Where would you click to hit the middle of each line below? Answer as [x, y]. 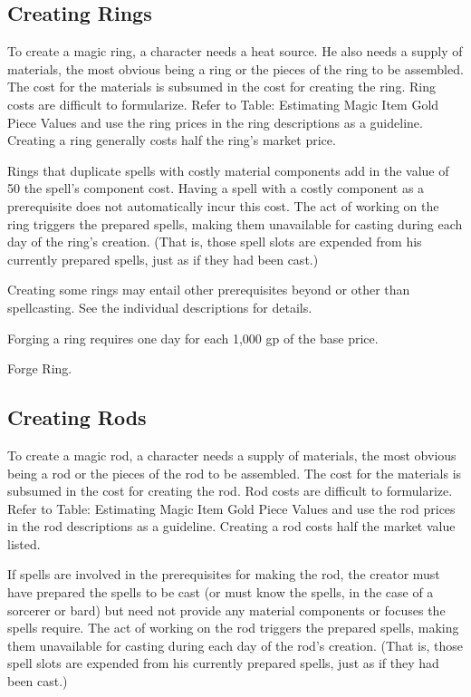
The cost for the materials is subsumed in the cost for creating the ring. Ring [221, 87]
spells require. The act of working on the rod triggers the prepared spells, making [233, 628]
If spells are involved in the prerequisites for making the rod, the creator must [224, 574]
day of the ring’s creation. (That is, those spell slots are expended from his [215, 242]
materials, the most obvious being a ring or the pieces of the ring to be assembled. [235, 68]
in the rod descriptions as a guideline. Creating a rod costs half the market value [231, 526]
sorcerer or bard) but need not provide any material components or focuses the [226, 610]
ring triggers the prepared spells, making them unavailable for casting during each [235, 223]
